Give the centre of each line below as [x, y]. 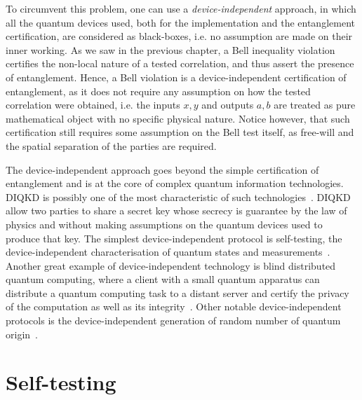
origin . [22, 334]
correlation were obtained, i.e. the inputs [93, 105]
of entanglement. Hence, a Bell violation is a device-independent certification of [176, 77]
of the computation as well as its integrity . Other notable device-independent [174, 306]
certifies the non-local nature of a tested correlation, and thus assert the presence [180, 63]
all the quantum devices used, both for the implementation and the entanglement [180, 22]
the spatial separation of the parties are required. [111, 145]
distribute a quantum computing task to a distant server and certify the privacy [177, 292]
